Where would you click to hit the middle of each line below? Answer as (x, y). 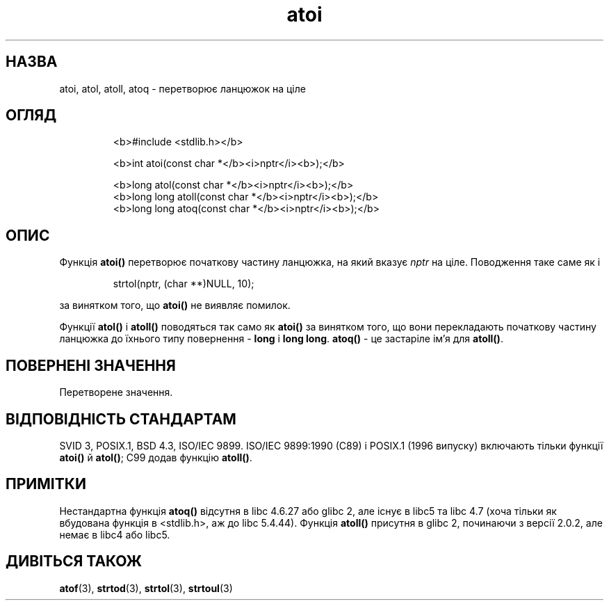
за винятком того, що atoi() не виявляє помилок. (175, 305)
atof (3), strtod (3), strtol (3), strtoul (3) (146, 588)
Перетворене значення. (116, 392)
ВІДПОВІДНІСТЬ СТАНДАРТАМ (121, 419)
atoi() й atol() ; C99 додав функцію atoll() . (156, 457)
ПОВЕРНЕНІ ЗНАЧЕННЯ (91, 365)
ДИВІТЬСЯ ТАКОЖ (74, 561)
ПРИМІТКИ (46, 484)
